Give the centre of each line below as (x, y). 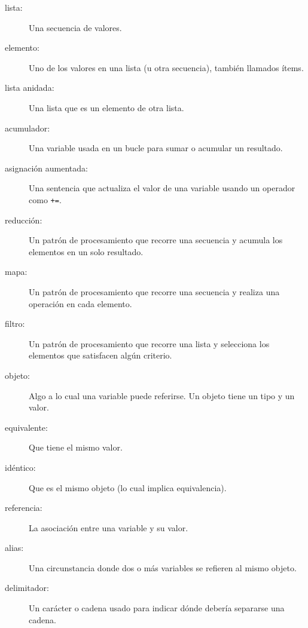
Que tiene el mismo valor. (76, 447)
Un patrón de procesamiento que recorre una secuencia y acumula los (156, 240)
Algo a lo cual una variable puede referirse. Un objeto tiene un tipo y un (162, 395)
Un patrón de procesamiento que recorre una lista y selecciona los (149, 343)
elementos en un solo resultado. (86, 251)
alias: (14, 548)
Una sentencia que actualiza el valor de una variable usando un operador (162, 188)
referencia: (24, 508)
